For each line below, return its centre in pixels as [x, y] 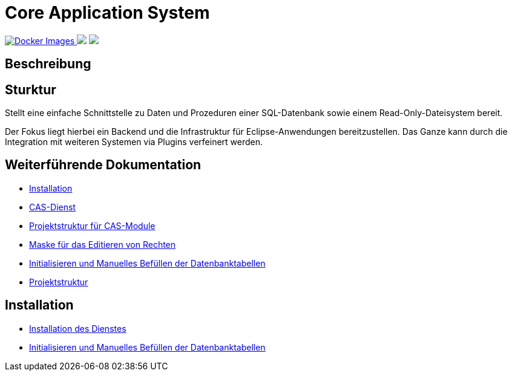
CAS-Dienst [52, 207]
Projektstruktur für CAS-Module [92, 225]
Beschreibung [48, 64]
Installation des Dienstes [78, 328]
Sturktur [31, 89]
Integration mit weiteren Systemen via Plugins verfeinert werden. [134, 142]
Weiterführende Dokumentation [103, 165]
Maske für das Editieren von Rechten [103, 244]
